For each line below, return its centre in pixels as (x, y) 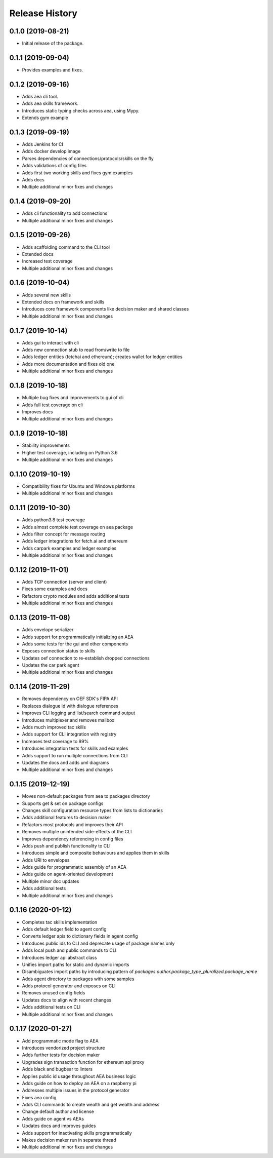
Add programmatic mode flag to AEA (60, 1040)
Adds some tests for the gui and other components (75, 644)
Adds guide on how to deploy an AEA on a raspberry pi (79, 1083)
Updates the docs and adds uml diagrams (65, 762)
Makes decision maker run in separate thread (69, 1140)
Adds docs (33, 179)
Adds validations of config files (54, 166)
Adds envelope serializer (48, 630)
